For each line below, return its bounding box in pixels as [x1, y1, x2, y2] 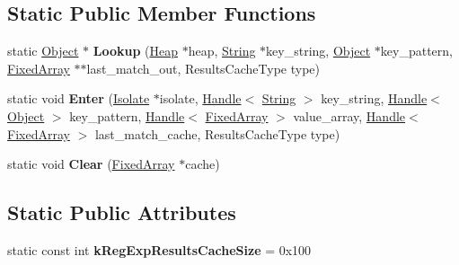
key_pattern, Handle [69, 106, 185, 125]
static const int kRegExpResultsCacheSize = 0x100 [7, 240, 312, 259]
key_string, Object [266, 41, 371, 60]
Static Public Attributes [7, 199, 236, 226]
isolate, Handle [159, 89, 242, 108]
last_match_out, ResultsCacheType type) [86, 58, 320, 77]
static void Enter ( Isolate [7, 89, 150, 108]
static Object [7, 41, 79, 60]
